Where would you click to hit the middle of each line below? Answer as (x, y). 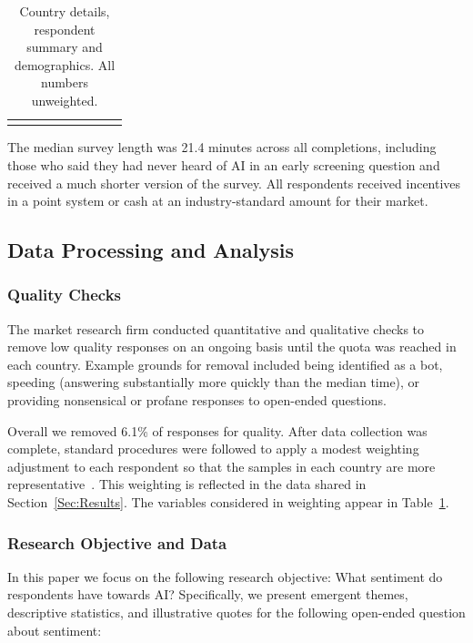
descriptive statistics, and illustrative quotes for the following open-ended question (236, 612)
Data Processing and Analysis (151, 250)
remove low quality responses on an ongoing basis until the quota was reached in (232, 347)
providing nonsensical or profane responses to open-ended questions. (197, 400)
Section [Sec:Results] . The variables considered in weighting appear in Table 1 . (228, 502)
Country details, (65, 11)
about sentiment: (55, 630)
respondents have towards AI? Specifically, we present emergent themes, (208, 594)
